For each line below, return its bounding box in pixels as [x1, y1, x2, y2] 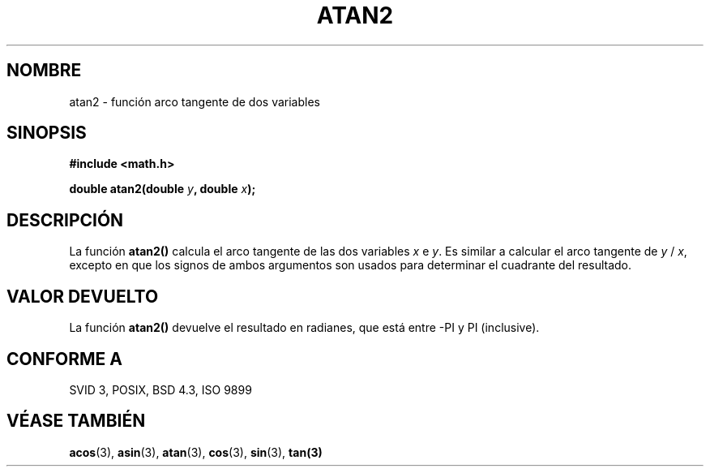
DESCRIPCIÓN [6, 209, 124, 230]
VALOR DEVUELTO [6, 286, 159, 307]
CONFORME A [6, 348, 122, 369]
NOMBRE [6, 60, 82, 81]
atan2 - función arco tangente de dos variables [69, 94, 320, 109]
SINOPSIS [6, 123, 87, 144]
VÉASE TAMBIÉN [6, 411, 146, 432]
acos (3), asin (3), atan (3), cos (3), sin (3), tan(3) [69, 445, 323, 459]
